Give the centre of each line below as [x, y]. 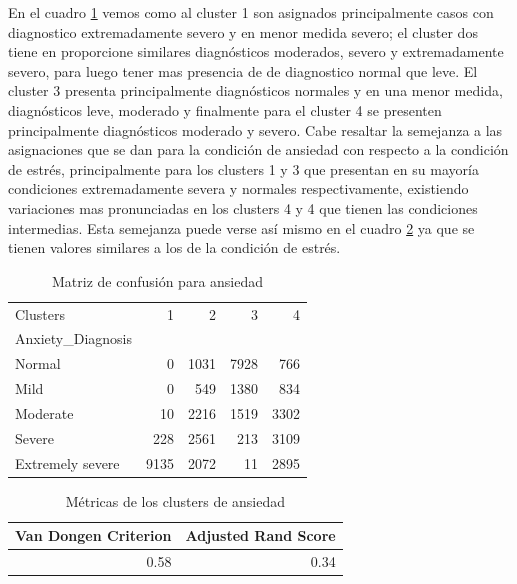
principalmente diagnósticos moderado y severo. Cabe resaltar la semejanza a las [255, 129]
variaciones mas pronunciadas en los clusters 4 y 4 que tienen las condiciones [243, 207]
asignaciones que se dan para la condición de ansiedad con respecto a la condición [258, 149]
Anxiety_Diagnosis [74, 338]
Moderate [44, 412]
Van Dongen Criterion [93, 535]
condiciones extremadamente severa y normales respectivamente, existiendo [238, 188]
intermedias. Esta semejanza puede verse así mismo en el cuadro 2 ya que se [241, 227]
